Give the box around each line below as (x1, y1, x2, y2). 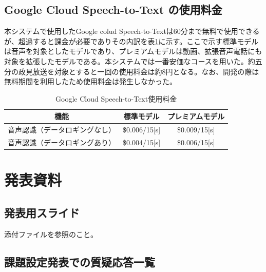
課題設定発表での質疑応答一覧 (4, 254, 155, 269)
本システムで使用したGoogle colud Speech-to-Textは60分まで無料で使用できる (4, 26, 260, 36)
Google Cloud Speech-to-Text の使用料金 (4, 2, 222, 17)
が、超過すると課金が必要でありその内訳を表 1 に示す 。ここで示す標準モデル (4, 35, 259, 46)
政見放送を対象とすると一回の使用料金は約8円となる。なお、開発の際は (18, 66, 259, 76)
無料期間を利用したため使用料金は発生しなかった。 (4, 76, 177, 87)
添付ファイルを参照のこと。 (4, 228, 98, 239)
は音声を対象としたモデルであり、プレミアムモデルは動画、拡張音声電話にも (4, 46, 262, 56)
